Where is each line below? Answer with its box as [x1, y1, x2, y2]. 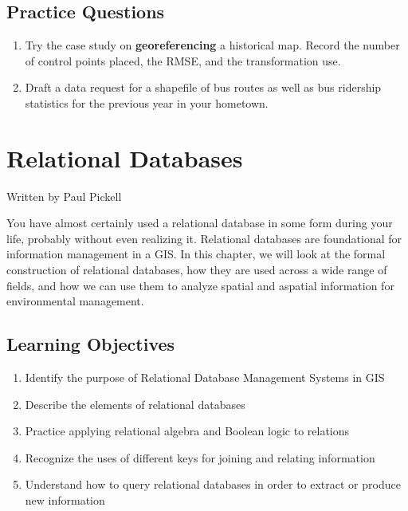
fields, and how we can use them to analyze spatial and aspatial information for [6, 277, 394, 293]
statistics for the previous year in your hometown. [25, 94, 269, 111]
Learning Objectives [6, 332, 175, 356]
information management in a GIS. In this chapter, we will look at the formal [6, 246, 386, 262]
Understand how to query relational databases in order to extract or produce [25, 476, 401, 493]
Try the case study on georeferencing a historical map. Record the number [25, 37, 400, 53]
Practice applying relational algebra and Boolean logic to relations [25, 423, 350, 439]
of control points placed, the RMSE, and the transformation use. [25, 52, 341, 69]
